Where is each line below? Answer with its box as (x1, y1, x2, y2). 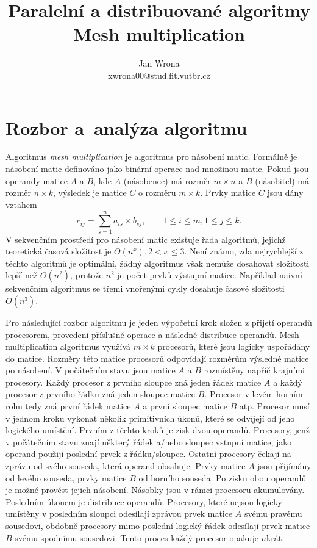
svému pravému (244, 507, 302, 520)
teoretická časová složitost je (5, 245, 112, 258)
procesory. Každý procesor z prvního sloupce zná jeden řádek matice (5, 375, 262, 388)
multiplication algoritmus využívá (5, 340, 131, 353)
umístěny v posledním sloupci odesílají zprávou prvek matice (5, 507, 233, 520)
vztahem (5, 198, 37, 211)
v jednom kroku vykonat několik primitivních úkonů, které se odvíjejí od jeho (5, 411, 295, 424)
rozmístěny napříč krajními (204, 364, 305, 377)
